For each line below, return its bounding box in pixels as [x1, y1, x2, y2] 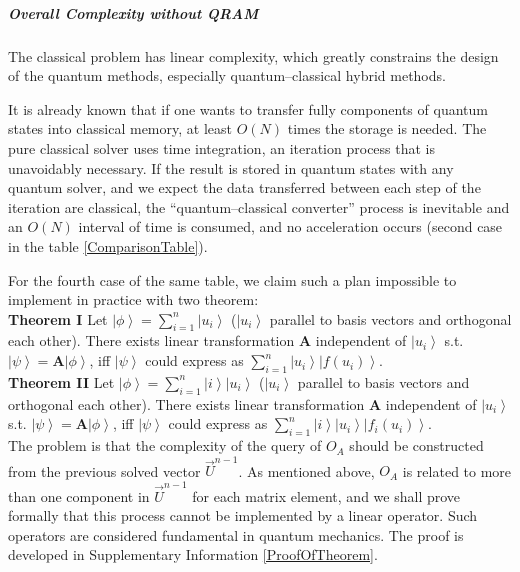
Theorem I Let [8, 308, 108, 329]
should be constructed [349, 435, 484, 456]
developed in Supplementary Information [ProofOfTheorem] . [8, 544, 378, 565]
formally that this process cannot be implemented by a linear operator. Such [8, 505, 478, 526]
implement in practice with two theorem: [8, 289, 259, 310]
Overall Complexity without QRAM [8, 2, 259, 23]
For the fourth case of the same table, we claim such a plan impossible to [8, 269, 457, 290]
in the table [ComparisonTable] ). [8, 235, 208, 256]
